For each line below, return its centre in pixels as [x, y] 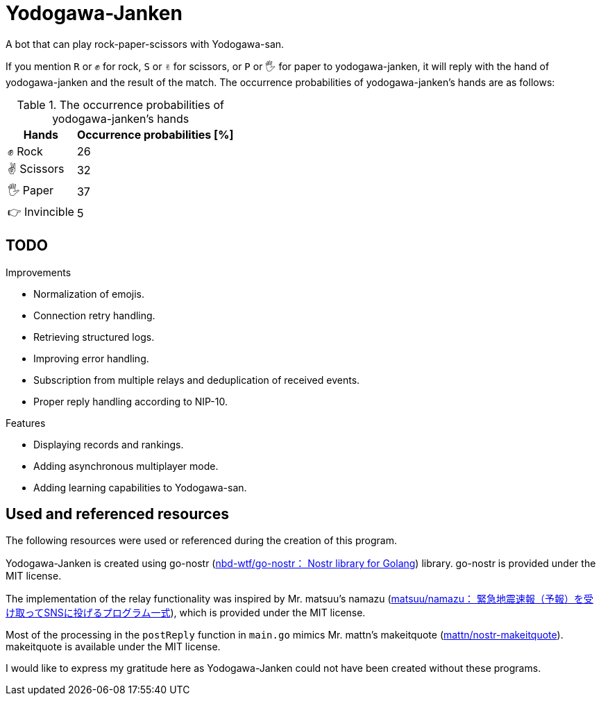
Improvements [39, 272]
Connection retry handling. [94, 315]
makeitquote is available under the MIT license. [113, 647]
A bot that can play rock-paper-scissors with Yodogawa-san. [145, 44]
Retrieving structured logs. [94, 337]
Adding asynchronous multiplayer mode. [126, 466]
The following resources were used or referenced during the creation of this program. [201, 541]
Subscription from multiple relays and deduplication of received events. [197, 380]
